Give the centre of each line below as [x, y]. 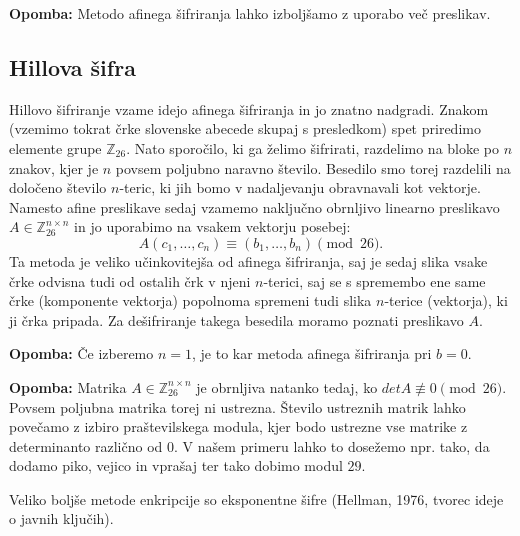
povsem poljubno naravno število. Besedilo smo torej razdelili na [313, 167]
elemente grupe [55, 147]
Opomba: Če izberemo [81, 353]
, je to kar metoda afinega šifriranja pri [312, 353]
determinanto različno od [86, 445]
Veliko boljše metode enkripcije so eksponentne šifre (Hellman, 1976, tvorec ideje [256, 498]
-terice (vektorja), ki [446, 300]
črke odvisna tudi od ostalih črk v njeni [130, 280]
